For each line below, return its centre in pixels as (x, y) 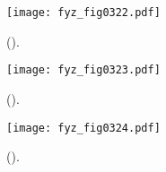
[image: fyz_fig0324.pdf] (83, 128)
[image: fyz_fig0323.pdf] (83, 70)
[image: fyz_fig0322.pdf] (83, 13)
